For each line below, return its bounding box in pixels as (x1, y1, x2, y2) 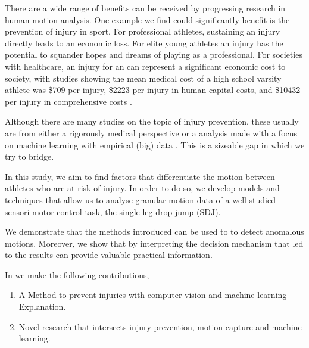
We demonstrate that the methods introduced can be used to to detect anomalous (5, 225, 304, 238)
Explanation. (18, 300, 66, 313)
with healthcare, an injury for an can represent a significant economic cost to (5, 60, 286, 72)
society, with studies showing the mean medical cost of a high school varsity (5, 72, 282, 84)
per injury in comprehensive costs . (5, 95, 132, 107)
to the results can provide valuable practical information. (5, 248, 213, 261)
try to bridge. (5, 150, 54, 163)
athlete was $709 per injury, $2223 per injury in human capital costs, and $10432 (5, 83, 301, 96)
